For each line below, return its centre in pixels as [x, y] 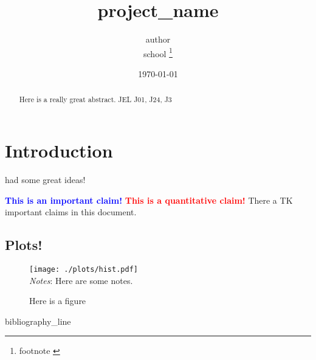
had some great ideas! [45, 179]
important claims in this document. [71, 212]
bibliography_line [38, 321]
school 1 [158, 52]
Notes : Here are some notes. [81, 280]
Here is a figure [58, 301]
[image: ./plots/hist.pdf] [84, 269]
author [158, 39]
